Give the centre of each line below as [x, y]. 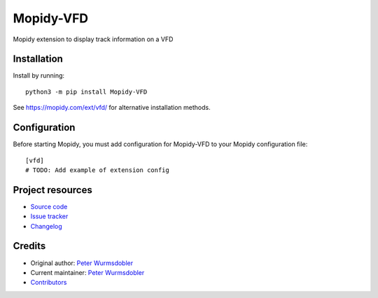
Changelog [46, 226]
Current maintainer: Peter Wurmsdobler [87, 272]
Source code [49, 206]
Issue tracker [49, 216]
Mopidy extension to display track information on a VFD [93, 39]
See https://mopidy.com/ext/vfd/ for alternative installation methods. [112, 108]
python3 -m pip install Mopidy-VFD [86, 92]
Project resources [52, 190]
